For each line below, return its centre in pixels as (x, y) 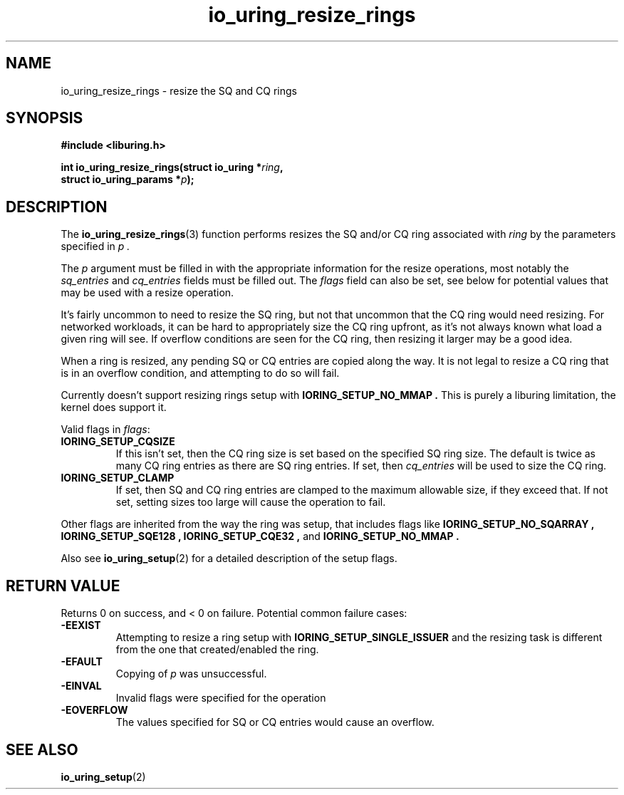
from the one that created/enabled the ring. (217, 650)
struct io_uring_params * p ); (128, 180)
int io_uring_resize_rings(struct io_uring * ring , (172, 167)
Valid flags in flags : (105, 430)
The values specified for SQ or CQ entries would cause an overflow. (275, 722)
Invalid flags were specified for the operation (221, 698)
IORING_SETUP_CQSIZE (118, 442)
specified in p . (95, 246)
